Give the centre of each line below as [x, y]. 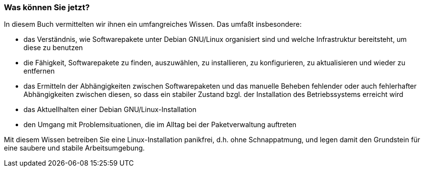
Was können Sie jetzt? [47, 7]
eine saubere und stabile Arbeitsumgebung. [74, 148]
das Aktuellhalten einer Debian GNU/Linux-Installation [110, 110]
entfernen [39, 71]
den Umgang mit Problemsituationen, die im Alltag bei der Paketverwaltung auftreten [160, 125]
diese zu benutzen [53, 48]
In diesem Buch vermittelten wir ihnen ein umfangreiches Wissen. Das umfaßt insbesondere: [153, 24]
